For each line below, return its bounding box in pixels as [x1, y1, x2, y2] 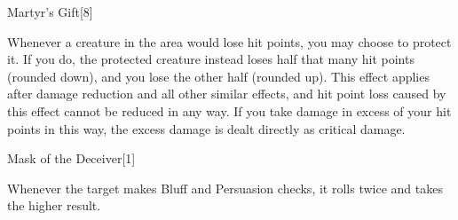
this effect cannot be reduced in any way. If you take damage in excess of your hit [7, 101, 452, 120]
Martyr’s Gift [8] [7, 3, 93, 20]
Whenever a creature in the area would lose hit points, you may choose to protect [7, 32, 452, 51]
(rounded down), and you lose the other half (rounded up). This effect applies [7, 67, 430, 85]
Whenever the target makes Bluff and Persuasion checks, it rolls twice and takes [7, 178, 443, 197]
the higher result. [7, 196, 101, 215]
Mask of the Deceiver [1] [7, 149, 136, 168]
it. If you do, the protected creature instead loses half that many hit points [7, 50, 415, 68]
